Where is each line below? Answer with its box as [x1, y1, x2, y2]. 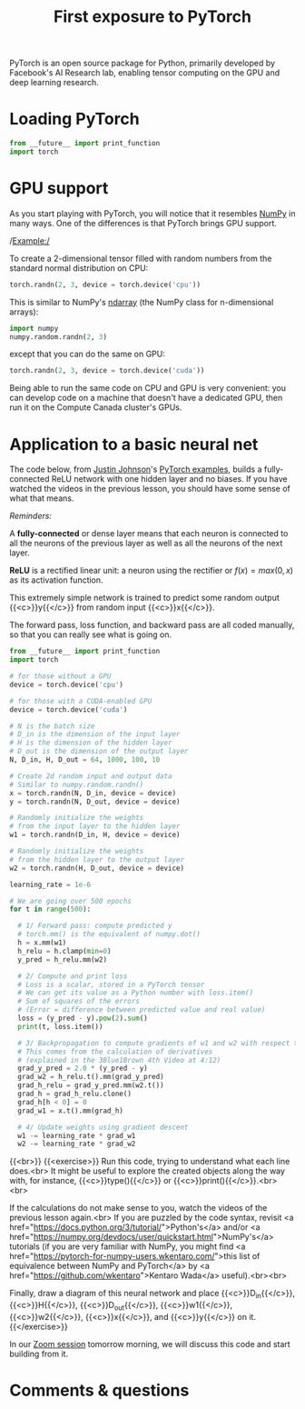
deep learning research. [9, 77, 100, 88]
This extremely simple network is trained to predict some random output [9, 593, 280, 604]
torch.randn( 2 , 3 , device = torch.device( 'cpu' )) [9, 280, 202, 289]
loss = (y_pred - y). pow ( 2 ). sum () [17, 1014, 148, 1023]
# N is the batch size [9, 721, 95, 731]
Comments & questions [9, 1380, 190, 1401]
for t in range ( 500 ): [9, 904, 92, 914]
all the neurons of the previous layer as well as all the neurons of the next [9, 538, 283, 549]
